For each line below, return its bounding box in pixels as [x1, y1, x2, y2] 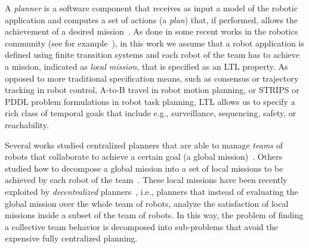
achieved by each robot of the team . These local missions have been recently [5, 173, 288, 186]
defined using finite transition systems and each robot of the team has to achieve [5, 48, 300, 61]
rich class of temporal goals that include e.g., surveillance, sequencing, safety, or [5, 107, 296, 119]
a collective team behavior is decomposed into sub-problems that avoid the [5, 220, 278, 232]
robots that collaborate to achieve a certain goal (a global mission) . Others [5, 150, 283, 163]
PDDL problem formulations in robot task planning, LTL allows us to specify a [5, 95, 295, 107]
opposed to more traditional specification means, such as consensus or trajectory [5, 72, 299, 84]
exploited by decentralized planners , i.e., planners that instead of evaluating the [5, 185, 298, 197]
